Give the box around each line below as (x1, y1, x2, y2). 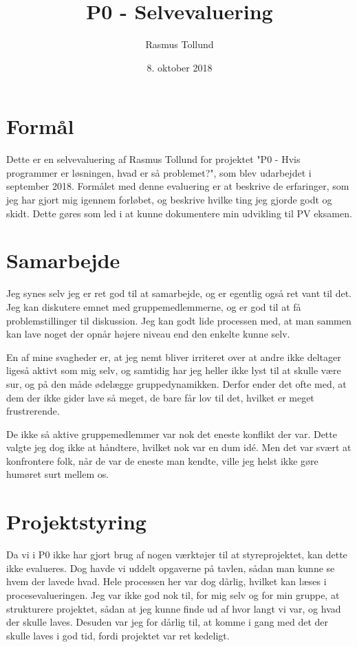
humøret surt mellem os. (6, 467, 109, 481)
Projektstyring (6, 507, 147, 536)
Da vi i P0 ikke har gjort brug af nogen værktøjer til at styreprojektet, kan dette (6, 547, 347, 562)
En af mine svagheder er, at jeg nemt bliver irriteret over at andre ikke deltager (6, 349, 341, 364)
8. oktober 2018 (147, 60, 213, 74)
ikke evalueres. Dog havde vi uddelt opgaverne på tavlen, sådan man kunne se (6, 560, 335, 575)
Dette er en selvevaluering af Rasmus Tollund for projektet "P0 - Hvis (6, 152, 301, 166)
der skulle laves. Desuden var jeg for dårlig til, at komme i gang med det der (6, 615, 329, 629)
